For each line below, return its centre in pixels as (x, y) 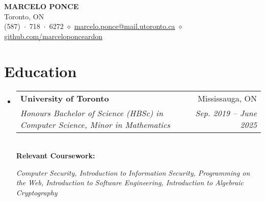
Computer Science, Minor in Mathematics (95, 124)
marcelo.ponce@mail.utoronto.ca (125, 26)
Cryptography (37, 192)
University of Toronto (64, 98)
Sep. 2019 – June (226, 113)
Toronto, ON (24, 16)
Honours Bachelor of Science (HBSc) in (92, 113)
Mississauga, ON (227, 98)
